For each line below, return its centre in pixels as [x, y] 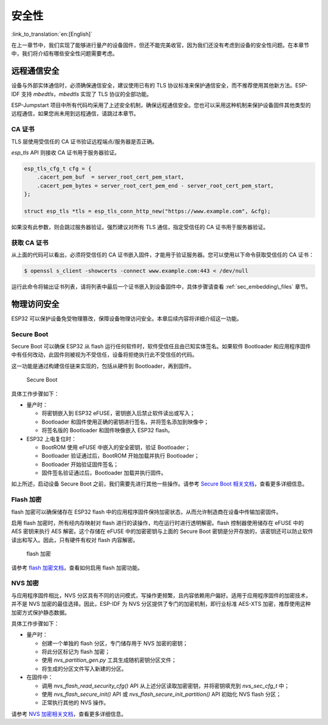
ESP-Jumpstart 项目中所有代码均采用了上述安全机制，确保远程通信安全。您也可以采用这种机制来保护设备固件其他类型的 [161, 105]
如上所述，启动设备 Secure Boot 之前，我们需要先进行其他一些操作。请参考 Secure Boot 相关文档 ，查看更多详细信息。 [159, 484]
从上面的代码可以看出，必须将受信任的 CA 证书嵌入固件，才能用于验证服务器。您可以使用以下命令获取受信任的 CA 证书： [162, 255]
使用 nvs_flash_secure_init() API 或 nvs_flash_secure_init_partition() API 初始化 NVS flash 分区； [162, 694]
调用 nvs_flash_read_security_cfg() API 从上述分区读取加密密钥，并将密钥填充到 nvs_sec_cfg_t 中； [166, 685]
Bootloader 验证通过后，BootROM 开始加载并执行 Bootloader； [121, 456]
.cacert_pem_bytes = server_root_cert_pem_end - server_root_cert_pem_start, [155, 186]
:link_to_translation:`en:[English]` [52, 34]
